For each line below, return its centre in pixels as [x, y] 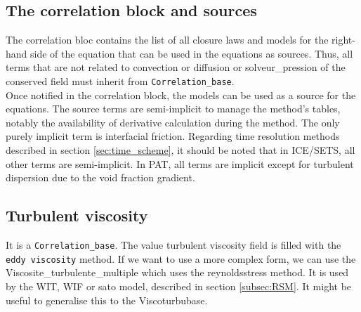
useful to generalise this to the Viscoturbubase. [107, 300]
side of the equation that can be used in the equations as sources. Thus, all [192, 53]
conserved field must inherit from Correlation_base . [120, 80]
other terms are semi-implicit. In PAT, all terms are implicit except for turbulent [180, 163]
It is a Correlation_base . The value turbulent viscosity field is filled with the [173, 245]
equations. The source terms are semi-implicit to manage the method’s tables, [173, 109]
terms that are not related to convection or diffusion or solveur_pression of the [176, 67]
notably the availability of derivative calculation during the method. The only [173, 122]
